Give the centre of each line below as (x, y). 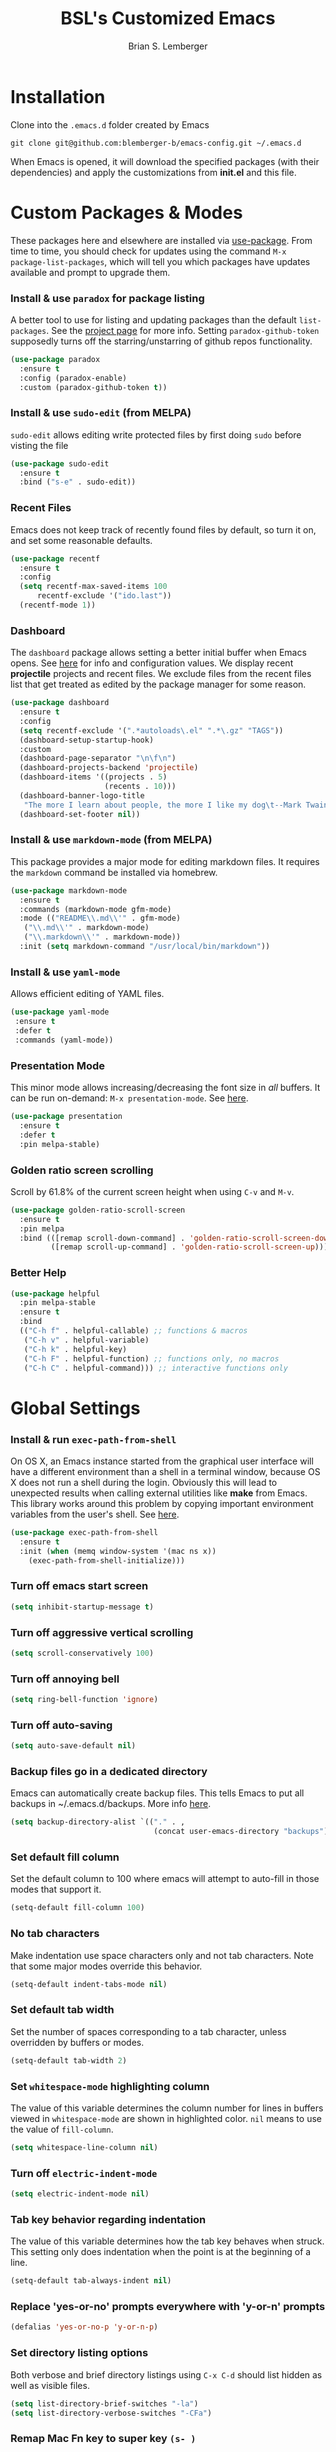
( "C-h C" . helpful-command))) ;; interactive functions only (155, 1368)
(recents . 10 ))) (140, 787)
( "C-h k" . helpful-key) (75, 1349)
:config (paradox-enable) (73, 378)
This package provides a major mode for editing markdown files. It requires (165, 861)
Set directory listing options (79, 2353)
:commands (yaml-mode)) (64, 1040)
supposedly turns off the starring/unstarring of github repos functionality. (161, 341)
